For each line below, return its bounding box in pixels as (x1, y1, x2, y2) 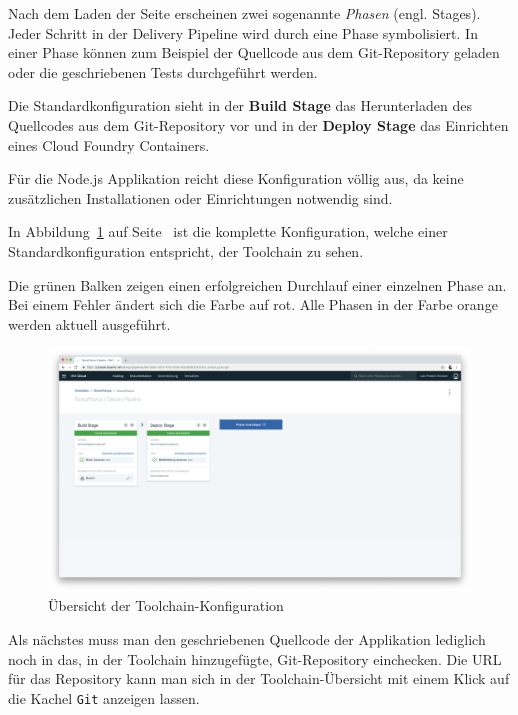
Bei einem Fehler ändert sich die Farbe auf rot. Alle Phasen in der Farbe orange (8, 294, 498, 315)
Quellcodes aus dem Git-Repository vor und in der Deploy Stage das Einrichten (8, 114, 509, 135)
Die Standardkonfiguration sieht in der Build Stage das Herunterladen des (8, 95, 472, 116)
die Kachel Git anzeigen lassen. (8, 687, 200, 708)
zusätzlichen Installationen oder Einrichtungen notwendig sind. (8, 187, 393, 208)
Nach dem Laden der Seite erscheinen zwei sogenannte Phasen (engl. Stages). (8, 3, 481, 23)
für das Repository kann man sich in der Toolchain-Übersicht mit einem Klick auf (8, 668, 510, 689)
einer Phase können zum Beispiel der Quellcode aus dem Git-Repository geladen (8, 42, 500, 63)
